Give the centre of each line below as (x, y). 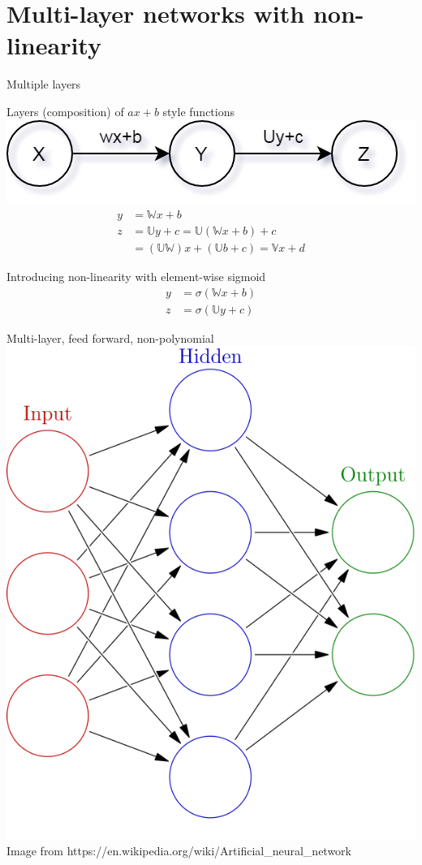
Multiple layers (44, 84)
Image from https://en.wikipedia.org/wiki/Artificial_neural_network (179, 850)
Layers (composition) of (65, 111)
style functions (198, 111)
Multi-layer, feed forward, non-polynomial (110, 337)
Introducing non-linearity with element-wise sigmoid (136, 277)
